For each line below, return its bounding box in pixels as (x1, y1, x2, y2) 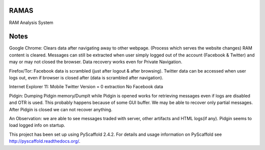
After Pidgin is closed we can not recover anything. (9, 106, 112, 112)
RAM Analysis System (9, 20, 53, 25)
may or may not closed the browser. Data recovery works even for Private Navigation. (9, 59, 183, 65)
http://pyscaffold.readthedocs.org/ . (9, 138, 80, 144)
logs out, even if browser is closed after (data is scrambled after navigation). (9, 75, 163, 80)
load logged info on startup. (9, 123, 66, 128)
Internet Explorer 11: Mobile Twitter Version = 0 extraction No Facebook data (9, 84, 163, 90)
